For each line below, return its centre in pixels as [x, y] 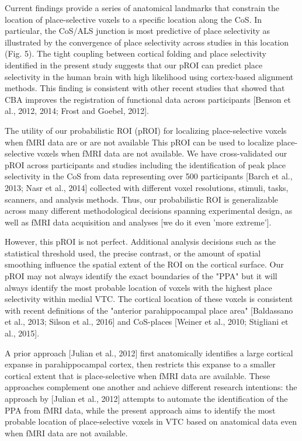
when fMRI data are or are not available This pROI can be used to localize [139, 142]
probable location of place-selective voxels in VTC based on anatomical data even [151, 421]
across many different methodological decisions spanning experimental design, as [149, 211]
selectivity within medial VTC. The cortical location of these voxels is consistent [149, 299]
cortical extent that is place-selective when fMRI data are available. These [138, 375]
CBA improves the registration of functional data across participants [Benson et [148, 99]
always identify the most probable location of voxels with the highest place [138, 287]
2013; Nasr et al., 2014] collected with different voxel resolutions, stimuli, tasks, [147, 187]
